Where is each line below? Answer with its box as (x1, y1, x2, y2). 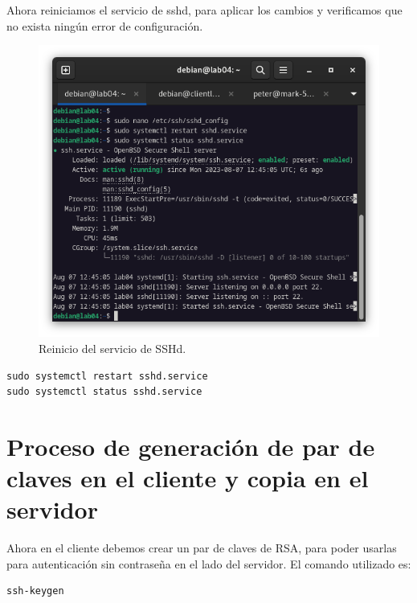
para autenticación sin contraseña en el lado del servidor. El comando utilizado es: (6, 555, 411, 572)
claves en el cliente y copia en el (6, 461, 369, 494)
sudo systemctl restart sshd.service (6, 370, 208, 382)
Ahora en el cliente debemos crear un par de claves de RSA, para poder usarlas (6, 539, 397, 556)
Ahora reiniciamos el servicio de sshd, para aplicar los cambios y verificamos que (6, 2, 403, 18)
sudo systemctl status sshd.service (6, 386, 202, 398)
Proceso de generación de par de (6, 429, 375, 462)
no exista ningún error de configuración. (6, 17, 203, 34)
